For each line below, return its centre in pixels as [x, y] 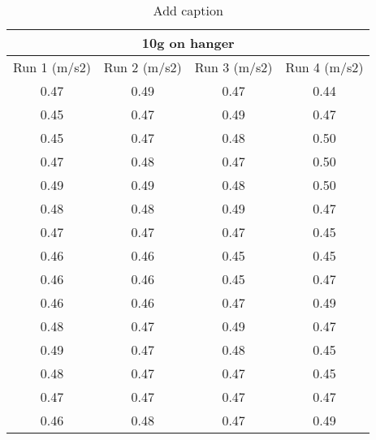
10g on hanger [188, 43]
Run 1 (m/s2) [52, 67]
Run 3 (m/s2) [233, 67]
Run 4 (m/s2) [324, 67]
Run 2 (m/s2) [143, 67]
